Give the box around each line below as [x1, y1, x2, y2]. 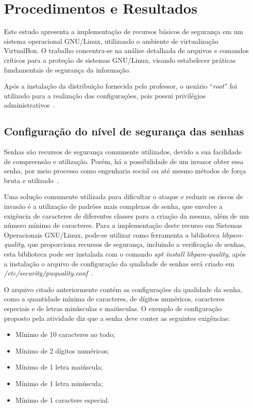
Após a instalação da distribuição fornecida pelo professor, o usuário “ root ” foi [4, 81, 237, 91]
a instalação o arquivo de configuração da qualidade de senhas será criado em [4, 258, 235, 268]
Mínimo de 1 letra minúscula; [15, 378, 103, 388]
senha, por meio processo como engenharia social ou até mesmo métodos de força [4, 166, 246, 176]
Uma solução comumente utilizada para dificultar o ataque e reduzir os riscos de [4, 191, 243, 202]
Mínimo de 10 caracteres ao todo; [15, 329, 115, 339]
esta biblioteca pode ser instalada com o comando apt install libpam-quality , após [4, 249, 246, 259]
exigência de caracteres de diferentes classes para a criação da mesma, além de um [4, 210, 249, 221]
